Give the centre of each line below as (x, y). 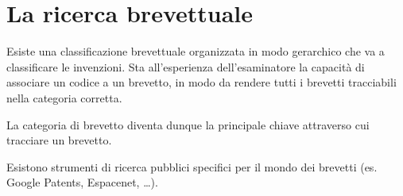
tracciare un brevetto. (59, 140)
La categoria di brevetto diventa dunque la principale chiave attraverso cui (188, 124)
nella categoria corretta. (64, 97)
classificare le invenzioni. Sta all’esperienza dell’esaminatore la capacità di (186, 66)
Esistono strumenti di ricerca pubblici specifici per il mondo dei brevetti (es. (192, 166)
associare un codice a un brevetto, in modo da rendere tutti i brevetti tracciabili (201, 82)
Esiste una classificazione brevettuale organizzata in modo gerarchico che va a (196, 51)
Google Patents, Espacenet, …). (82, 182)
